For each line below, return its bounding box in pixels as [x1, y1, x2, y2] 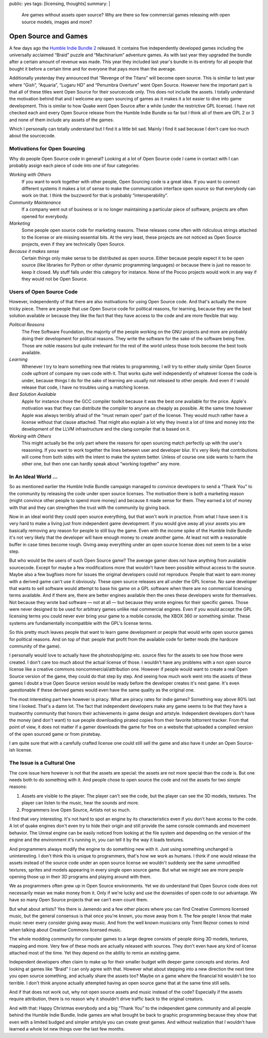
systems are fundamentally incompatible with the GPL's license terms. [9, 620, 153, 626]
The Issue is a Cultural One [9, 760, 75, 767]
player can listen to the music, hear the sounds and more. [21, 800, 139, 806]
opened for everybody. [21, 213, 69, 219]
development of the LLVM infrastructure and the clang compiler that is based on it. [21, 426, 191, 432]
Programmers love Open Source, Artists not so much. [21, 807, 131, 813]
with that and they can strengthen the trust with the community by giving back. [9, 505, 171, 511]
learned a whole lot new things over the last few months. [9, 1026, 125, 1032]
